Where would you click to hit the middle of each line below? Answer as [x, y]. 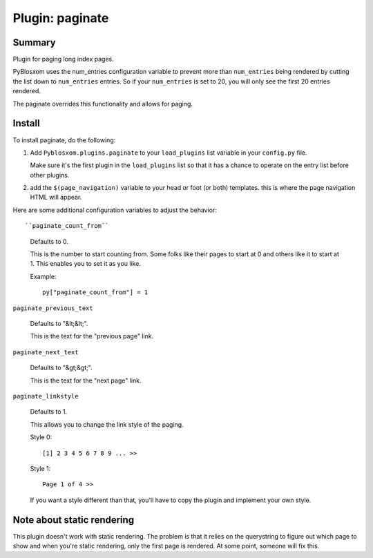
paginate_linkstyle [46, 396]
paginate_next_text [46, 352]
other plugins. [50, 175]
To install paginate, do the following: [64, 140]
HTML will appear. [56, 198]
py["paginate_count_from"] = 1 [95, 292]
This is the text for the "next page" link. [86, 381]
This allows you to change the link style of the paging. [107, 424]
